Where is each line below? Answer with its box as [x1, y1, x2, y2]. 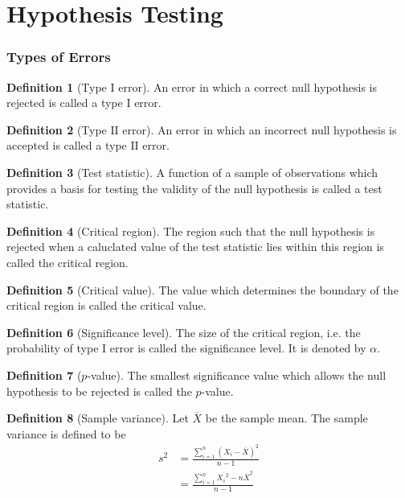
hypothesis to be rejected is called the [6, 382, 192, 399]
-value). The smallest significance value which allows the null [87, 366, 387, 383]
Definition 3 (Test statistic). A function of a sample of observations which [6, 163, 378, 180]
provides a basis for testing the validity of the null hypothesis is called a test [6, 179, 382, 196]
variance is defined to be [6, 425, 126, 442]
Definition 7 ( [6, 366, 82, 383]
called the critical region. [6, 253, 129, 270]
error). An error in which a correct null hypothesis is [118, 78, 377, 95]
